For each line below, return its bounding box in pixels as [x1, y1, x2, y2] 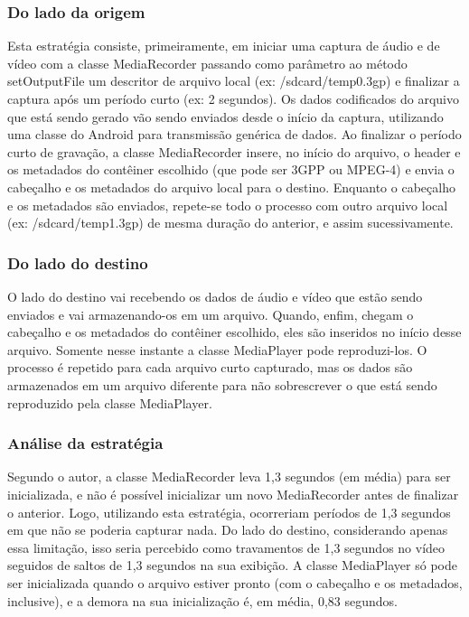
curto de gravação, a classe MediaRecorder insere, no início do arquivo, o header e [7, 142, 461, 161]
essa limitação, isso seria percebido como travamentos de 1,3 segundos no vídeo [7, 538, 446, 556]
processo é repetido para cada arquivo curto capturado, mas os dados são [7, 358, 413, 377]
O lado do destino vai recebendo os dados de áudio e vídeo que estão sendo [7, 286, 423, 305]
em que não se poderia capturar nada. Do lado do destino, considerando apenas [7, 520, 448, 539]
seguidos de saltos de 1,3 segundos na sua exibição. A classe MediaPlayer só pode [7, 556, 457, 575]
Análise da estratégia [7, 432, 164, 454]
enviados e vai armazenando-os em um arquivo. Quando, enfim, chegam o [7, 304, 414, 323]
